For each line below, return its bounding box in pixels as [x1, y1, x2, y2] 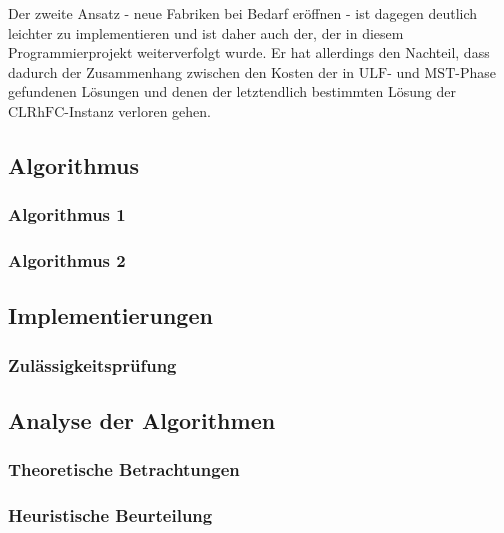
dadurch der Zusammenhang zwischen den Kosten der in [8, 61, 355, 82]
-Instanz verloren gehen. [64, 100, 211, 121]
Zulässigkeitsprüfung [8, 352, 177, 377]
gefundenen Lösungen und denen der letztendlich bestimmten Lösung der [8, 81, 456, 102]
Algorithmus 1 [8, 202, 126, 227]
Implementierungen [8, 300, 213, 331]
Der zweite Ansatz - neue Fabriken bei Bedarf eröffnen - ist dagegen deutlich [8, 3, 478, 23]
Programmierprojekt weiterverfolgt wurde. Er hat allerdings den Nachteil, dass [8, 42, 490, 63]
